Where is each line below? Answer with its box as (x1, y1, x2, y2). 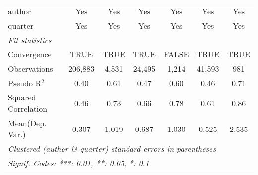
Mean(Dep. (8, 117, 47, 129)
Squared (8, 91, 36, 103)
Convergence (8, 48, 52, 60)
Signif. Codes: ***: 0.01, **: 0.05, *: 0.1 (8, 157, 149, 169)
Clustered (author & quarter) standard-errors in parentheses (8, 143, 216, 154)
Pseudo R (8, 77, 42, 88)
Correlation (8, 103, 48, 114)
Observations (8, 63, 53, 74)
